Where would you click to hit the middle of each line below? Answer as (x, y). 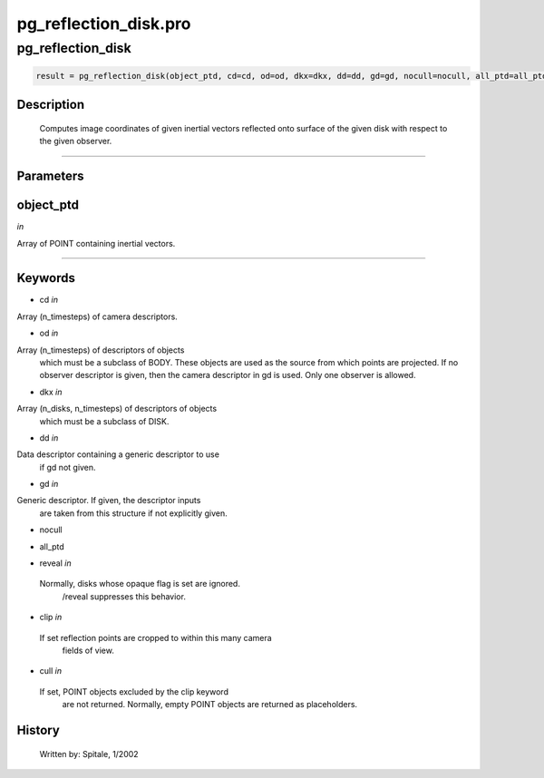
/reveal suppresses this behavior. (124, 596)
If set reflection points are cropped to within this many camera (155, 637)
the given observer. (76, 141)
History (39, 730)
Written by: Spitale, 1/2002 (89, 754)
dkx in (51, 392)
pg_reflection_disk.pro (104, 24)
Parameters (50, 176)
